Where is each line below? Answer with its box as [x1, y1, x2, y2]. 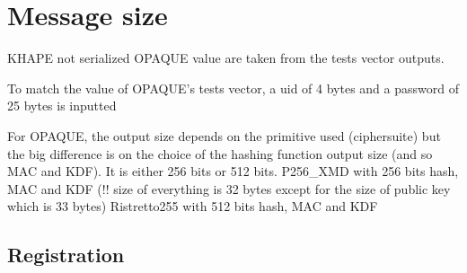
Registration [7, 241, 125, 269]
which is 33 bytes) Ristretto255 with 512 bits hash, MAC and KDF [7, 197, 378, 216]
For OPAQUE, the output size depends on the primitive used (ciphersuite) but [7, 126, 441, 145]
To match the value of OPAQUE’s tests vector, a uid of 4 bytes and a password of [7, 78, 459, 97]
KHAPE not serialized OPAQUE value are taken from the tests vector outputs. [7, 48, 445, 67]
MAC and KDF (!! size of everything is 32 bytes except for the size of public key [7, 179, 451, 198]
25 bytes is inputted [7, 96, 117, 115]
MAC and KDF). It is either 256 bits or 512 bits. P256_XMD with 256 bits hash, [7, 162, 459, 181]
